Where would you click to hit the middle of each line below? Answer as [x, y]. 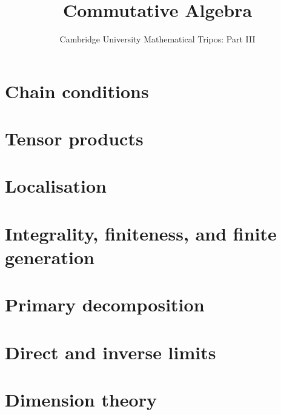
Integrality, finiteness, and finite [141, 233]
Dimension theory [81, 400]
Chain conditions [77, 91]
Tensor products [74, 138]
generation [50, 257]
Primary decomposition [105, 304]
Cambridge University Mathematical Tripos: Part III [157, 39]
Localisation [56, 186]
